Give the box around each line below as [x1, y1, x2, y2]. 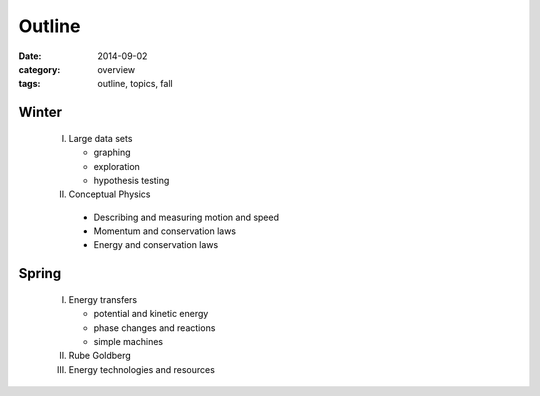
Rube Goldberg [68, 350, 132, 362]
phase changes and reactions [93, 321, 216, 334]
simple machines [93, 336, 164, 348]
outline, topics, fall [97, 78, 174, 90]
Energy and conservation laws [93, 239, 219, 251]
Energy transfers [68, 293, 138, 305]
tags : [18, 78, 41, 90]
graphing [93, 146, 131, 159]
